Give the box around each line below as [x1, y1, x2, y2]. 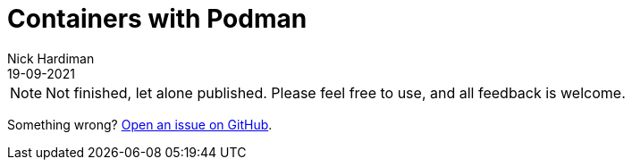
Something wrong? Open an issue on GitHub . [7, 116, 273, 132]
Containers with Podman [7, 4, 308, 34]
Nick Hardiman [7, 50, 95, 66]
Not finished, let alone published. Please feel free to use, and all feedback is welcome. [46, 83, 626, 102]
